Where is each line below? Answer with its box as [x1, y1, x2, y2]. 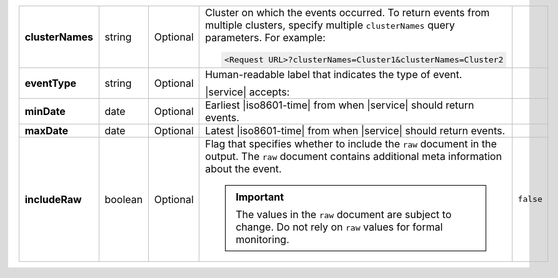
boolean [104, 192, 144, 206]
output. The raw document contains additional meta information [205, 149, 502, 163]
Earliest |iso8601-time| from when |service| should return [205, 98, 475, 112]
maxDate [24, 123, 69, 137]
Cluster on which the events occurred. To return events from [205, 6, 490, 19]
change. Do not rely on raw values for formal [235, 220, 444, 234]
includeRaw [24, 192, 82, 206]
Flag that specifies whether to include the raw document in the [205, 136, 497, 150]
